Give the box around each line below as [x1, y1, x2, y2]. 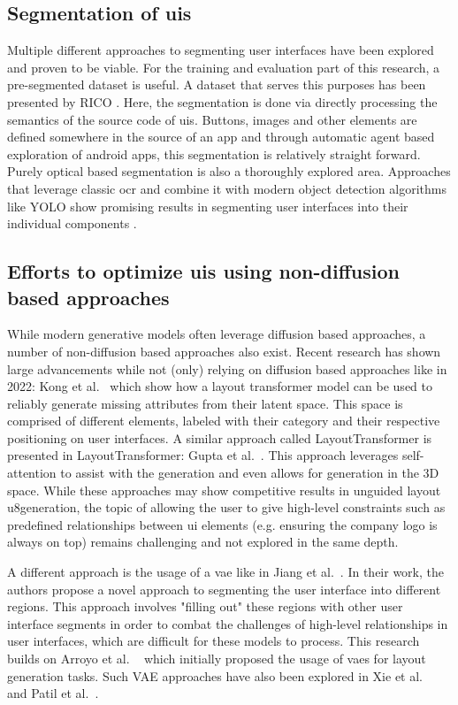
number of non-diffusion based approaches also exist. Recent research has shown [7, 341, 441, 360]
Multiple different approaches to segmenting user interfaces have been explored [7, 41, 434, 59]
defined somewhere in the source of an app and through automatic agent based [7, 127, 435, 146]
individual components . [7, 214, 137, 233]
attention [7, 464, 57, 482]
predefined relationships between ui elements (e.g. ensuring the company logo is [7, 515, 438, 533]
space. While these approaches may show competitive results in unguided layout [7, 480, 441, 499]
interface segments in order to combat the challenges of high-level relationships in [7, 614, 448, 632]
